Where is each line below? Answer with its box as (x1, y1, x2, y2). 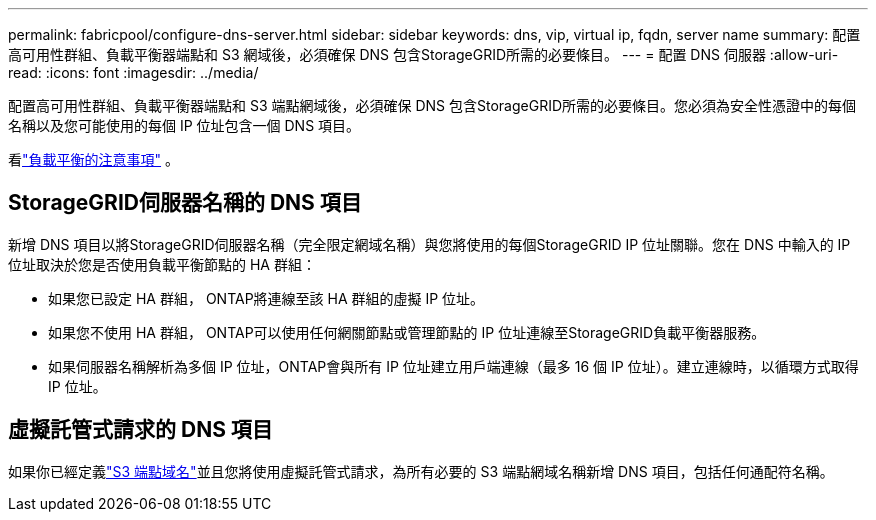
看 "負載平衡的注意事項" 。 (8, 151, 179, 168)
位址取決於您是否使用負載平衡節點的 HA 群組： (8, 255, 316, 273)
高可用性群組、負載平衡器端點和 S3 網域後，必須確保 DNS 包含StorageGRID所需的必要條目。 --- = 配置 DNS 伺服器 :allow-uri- (8, 46, 839, 63)
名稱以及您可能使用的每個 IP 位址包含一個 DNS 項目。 (8, 117, 361, 134)
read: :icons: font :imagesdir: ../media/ (8, 64, 259, 81)
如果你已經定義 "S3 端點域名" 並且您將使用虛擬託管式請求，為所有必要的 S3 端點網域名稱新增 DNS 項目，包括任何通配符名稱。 (8, 462, 834, 480)
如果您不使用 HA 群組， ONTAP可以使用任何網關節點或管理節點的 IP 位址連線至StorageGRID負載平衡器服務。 (48, 323, 766, 341)
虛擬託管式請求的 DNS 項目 (8, 417, 273, 443)
